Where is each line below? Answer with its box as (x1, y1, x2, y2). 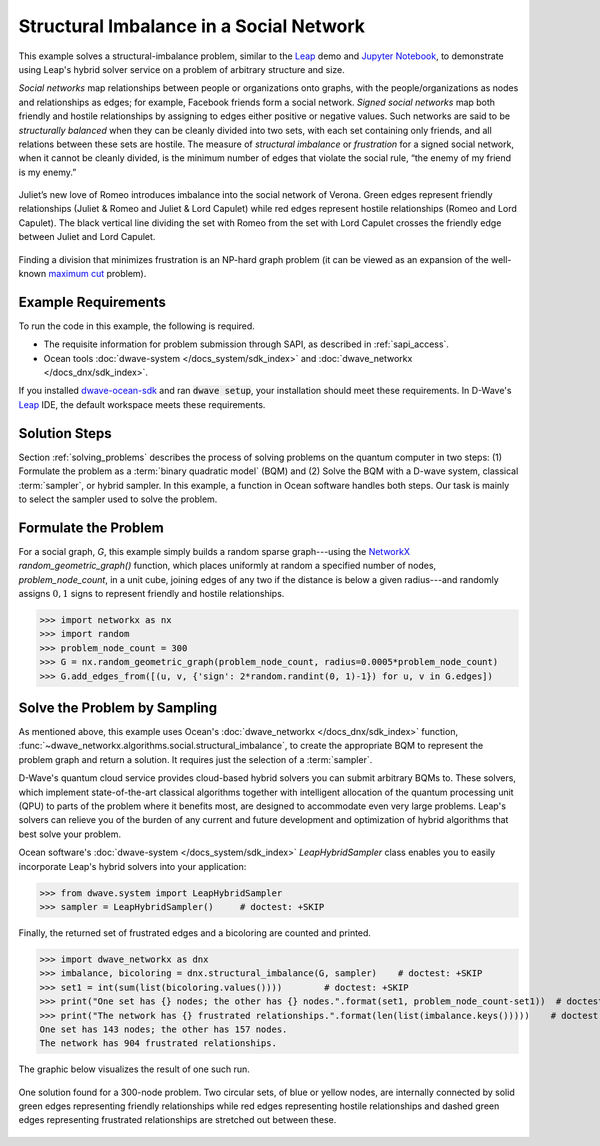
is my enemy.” (18, 166, 77, 178)
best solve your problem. (18, 828, 122, 840)
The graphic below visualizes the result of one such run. (18, 1063, 250, 1075)
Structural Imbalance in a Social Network (18, 15, 365, 37)
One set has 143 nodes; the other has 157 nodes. (39, 1023, 288, 1035)
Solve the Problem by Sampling (18, 699, 218, 716)
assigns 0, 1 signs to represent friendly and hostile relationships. (18, 588, 285, 600)
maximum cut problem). (48, 268, 147, 280)
